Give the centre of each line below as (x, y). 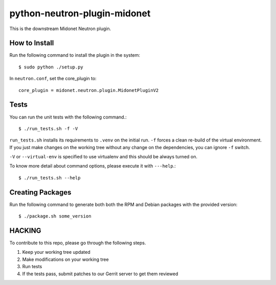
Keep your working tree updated (56, 252)
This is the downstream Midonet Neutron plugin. (60, 29)
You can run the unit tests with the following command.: (68, 117)
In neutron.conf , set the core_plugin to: (53, 79)
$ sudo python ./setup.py (51, 67)
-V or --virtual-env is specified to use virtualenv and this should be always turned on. (103, 157)
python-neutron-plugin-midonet (80, 13)
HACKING (25, 231)
